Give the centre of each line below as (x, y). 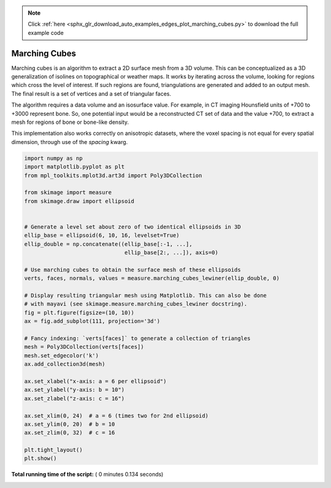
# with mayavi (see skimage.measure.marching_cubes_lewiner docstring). (136, 304)
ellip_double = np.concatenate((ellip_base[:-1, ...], (108, 244)
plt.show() (40, 459)
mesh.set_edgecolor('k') (62, 355)
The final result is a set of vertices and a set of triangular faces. (91, 93)
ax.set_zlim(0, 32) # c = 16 (70, 433)
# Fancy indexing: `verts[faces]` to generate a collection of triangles (137, 338)
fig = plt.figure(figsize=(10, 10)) (79, 312)
